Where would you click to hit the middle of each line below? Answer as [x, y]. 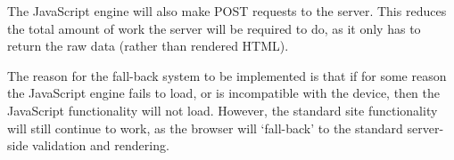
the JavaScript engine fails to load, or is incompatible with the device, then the [223, 93]
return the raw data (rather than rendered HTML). [148, 46]
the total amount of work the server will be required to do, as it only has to [214, 28]
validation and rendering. [101, 145]
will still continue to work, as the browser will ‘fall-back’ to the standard [205, 128]
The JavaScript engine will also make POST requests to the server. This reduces [227, 11]
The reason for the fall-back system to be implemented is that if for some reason [227, 75]
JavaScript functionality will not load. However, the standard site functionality [223, 110]
